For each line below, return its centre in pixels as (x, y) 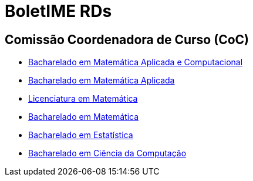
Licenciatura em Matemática (83, 99)
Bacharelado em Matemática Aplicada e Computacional (136, 62)
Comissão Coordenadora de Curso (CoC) (127, 39)
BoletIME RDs (58, 11)
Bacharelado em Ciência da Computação (107, 153)
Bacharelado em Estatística (81, 135)
